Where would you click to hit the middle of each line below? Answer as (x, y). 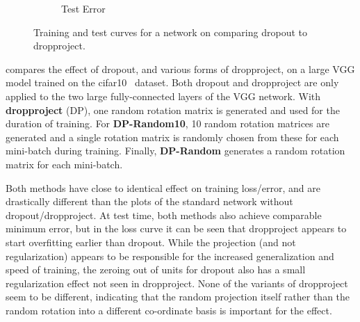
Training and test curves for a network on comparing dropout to (170, 32)
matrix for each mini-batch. (64, 164)
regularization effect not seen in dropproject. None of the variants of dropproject (177, 283)
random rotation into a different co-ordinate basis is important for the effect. (169, 310)
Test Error (83, 8)
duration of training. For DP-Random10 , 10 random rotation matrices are (167, 123)
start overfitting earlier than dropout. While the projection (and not (151, 242)
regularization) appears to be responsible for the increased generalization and (170, 256)
